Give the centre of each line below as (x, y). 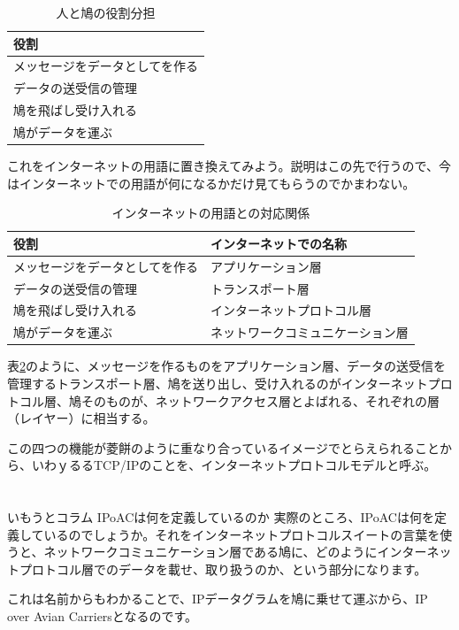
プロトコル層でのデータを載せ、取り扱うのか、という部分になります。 (223, 569)
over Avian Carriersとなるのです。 (103, 616)
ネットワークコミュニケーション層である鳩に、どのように (210, 552)
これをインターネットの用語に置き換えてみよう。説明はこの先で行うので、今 (229, 166)
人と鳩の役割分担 (106, 12)
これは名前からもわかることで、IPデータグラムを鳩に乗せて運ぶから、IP (218, 599)
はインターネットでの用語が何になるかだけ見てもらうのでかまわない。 (211, 183)
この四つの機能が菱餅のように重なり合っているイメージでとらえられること (224, 447)
